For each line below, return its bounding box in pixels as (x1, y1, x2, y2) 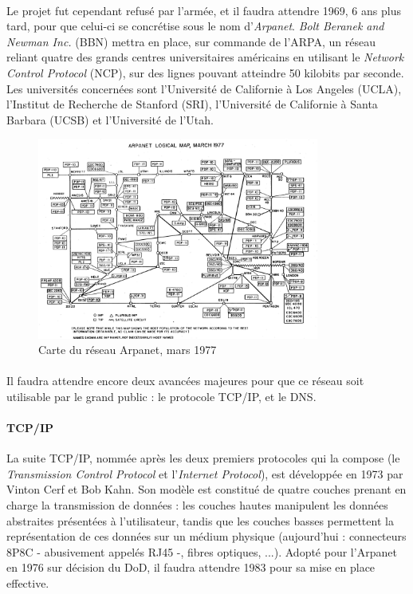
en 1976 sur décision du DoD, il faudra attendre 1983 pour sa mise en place (6, 559, 376, 576)
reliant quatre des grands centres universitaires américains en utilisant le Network (6, 49, 404, 65)
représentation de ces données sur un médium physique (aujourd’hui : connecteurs (6, 528, 407, 545)
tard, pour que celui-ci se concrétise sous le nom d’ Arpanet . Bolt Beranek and (6, 18, 384, 34)
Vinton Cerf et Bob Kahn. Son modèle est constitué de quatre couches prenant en (6, 481, 407, 498)
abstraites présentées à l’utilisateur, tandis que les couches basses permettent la (6, 512, 394, 529)
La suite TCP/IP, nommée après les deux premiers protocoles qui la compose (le (6, 450, 400, 466)
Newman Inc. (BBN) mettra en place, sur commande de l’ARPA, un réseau (6, 33, 376, 49)
